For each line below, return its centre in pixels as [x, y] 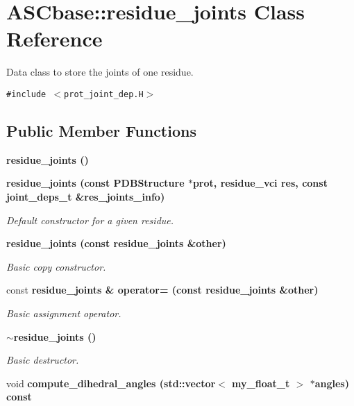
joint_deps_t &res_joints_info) [86, 196]
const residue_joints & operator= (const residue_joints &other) [162, 290]
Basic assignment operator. [64, 313]
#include [26, 94]
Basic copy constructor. [56, 266]
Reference [54, 39]
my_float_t [261, 383]
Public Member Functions [101, 130]
